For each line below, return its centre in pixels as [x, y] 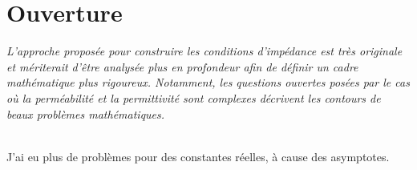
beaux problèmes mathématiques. [86, 113]
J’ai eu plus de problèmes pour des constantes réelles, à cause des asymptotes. [198, 156]
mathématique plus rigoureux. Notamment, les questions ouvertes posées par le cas [208, 82]
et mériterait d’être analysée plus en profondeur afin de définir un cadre [182, 66]
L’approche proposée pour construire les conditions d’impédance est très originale [204, 51]
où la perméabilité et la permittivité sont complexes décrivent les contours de [194, 97]
